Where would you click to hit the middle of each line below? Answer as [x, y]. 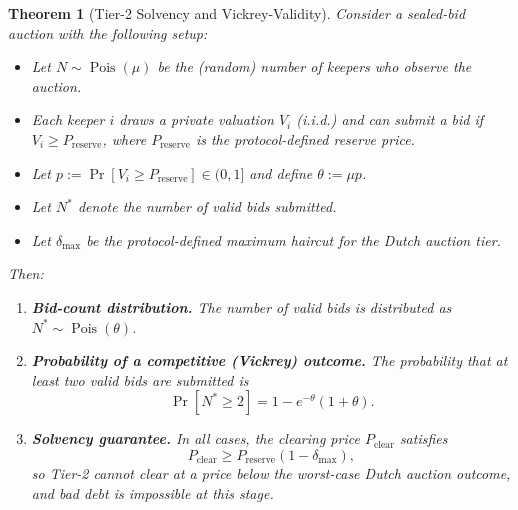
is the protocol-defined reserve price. [305, 138]
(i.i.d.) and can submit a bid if [390, 119]
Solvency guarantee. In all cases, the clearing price [195, 438]
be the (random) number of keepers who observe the [314, 66]
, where [124, 138]
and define [281, 172]
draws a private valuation [196, 119]
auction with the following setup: [108, 32]
